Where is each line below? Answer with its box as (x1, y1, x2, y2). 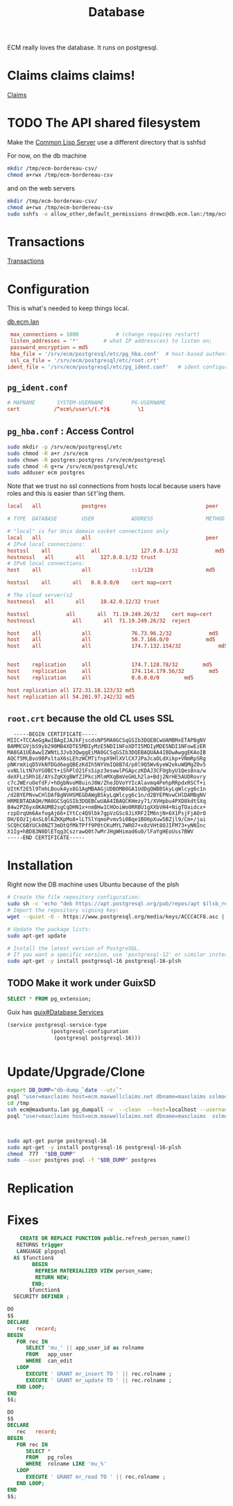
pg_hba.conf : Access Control (7, 425, 134, 437)
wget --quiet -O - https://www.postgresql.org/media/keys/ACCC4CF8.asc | (7, 913, 225, 920)
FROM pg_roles (25, 1454, 73, 1461)
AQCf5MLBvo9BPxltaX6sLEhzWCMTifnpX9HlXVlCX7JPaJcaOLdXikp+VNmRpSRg (7, 755, 207, 762)
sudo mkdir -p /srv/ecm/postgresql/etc (7, 443, 123, 451)
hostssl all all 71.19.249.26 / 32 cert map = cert (7, 610, 213, 617)
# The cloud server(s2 (7, 592, 73, 599)
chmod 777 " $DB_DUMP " (7, 1150, 76, 1158)
